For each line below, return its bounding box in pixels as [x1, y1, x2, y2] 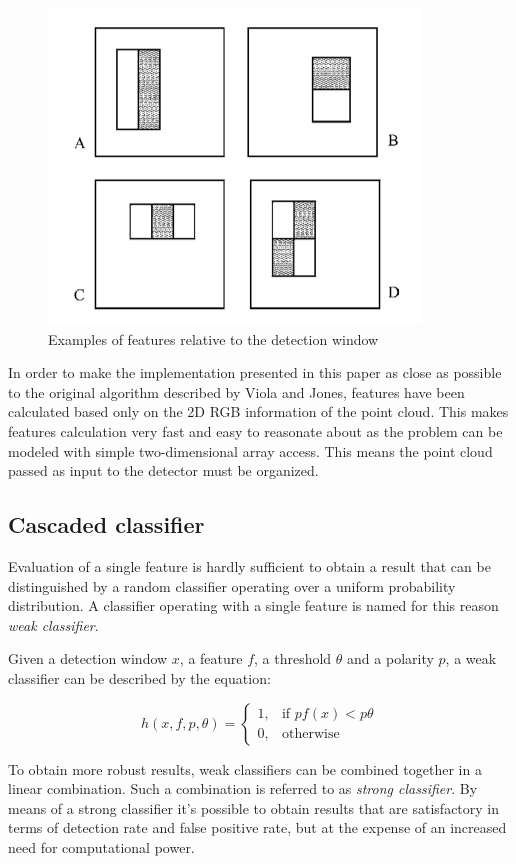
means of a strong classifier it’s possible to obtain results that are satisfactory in [8, 797, 500, 818]
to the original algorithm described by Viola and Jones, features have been [8, 381, 465, 402]
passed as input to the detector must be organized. [8, 460, 319, 481]
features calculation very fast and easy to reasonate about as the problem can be [8, 420, 503, 441]
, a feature [179, 648, 243, 669]
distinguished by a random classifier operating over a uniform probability [8, 575, 456, 596]
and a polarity [347, 648, 434, 669]
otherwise [281, 727, 340, 742]
